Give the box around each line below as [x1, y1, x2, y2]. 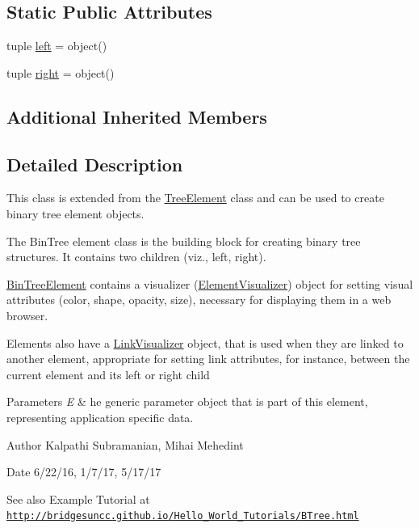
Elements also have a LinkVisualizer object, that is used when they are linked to [6, 334, 404, 351]
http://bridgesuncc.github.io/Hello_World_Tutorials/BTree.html [6, 510, 359, 522]
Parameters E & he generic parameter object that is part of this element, [6, 393, 368, 410]
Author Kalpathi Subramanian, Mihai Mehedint [6, 436, 244, 453]
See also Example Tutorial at [6, 490, 150, 507]
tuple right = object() [6, 64, 115, 81]
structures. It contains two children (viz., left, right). [6, 248, 266, 265]
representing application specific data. [6, 408, 194, 425]
